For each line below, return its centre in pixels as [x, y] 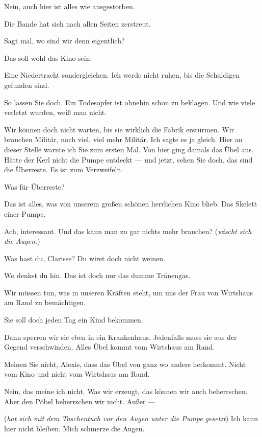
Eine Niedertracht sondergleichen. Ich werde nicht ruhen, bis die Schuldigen [122, 75]
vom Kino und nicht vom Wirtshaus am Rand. [77, 374]
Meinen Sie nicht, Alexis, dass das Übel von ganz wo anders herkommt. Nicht [125, 364]
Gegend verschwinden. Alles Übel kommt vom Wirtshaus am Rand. [110, 347]
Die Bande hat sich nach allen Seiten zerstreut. [77, 23]
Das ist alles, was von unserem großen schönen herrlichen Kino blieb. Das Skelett [131, 204]
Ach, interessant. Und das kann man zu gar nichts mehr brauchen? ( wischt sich [128, 231]
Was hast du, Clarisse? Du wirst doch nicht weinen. [85, 258]
